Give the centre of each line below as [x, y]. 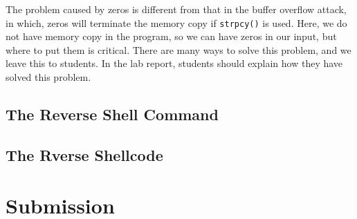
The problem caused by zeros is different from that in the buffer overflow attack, [176, 9]
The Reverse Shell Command [112, 114]
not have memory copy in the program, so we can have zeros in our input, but [171, 36]
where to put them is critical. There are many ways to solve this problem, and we [178, 49]
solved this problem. [48, 77]
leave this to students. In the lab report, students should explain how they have [174, 63]
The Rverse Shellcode [84, 154]
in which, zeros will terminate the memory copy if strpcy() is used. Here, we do [176, 22]
